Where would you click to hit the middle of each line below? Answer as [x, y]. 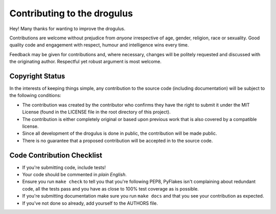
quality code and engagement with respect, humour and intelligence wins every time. [99, 45]
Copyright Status [37, 76]
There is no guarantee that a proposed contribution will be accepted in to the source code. [118, 140]
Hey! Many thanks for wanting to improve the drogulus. [67, 29]
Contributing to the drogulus [71, 13]
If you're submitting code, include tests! [64, 167]
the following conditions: [35, 96]
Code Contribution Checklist [56, 155]
